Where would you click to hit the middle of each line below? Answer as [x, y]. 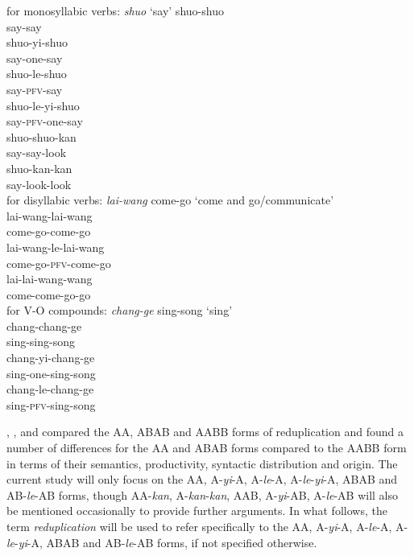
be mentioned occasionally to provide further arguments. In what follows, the [197, 511]
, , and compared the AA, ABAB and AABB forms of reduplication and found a [205, 432]
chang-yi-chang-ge [51, 358]
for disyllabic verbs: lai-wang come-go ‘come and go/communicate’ [170, 200]
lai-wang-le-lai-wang [56, 247]
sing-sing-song [41, 342]
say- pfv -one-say [45, 121]
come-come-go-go [49, 294]
